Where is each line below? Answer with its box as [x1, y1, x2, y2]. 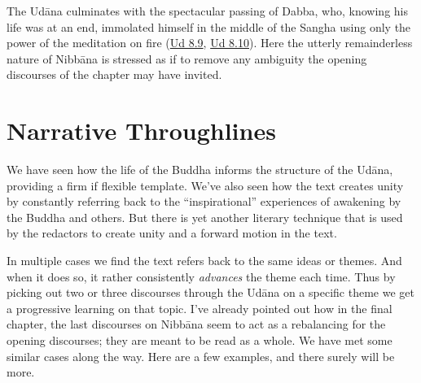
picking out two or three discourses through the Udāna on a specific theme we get [7, 284, 414, 301]
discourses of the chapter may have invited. [7, 66, 222, 83]
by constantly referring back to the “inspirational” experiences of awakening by [7, 193, 401, 210]
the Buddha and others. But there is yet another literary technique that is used [7, 208, 403, 225]
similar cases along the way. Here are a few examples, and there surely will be [7, 347, 395, 364]
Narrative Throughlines [7, 114, 276, 147]
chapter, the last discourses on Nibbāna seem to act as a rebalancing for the [7, 316, 386, 333]
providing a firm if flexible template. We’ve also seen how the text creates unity [7, 176, 404, 194]
